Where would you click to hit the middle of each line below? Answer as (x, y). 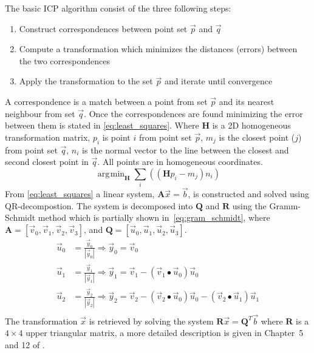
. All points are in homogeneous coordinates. (180, 162)
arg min (111, 174)
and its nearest (247, 101)
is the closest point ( (257, 137)
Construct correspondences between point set (103, 28)
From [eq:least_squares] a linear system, (80, 194)
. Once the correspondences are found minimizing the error (193, 113)
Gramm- (285, 205)
